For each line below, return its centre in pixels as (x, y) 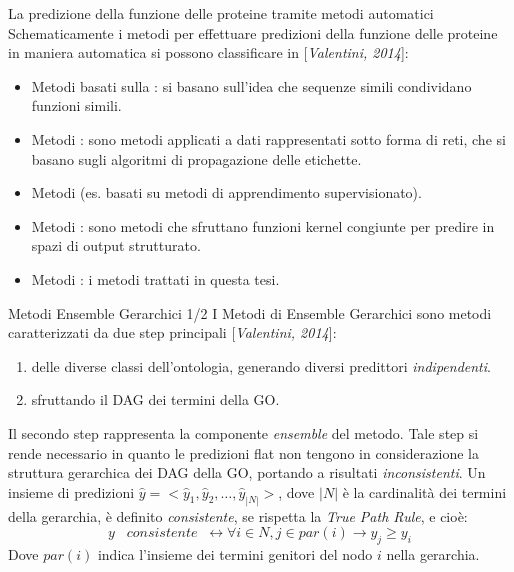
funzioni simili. (76, 105)
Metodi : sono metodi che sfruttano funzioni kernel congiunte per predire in (263, 225)
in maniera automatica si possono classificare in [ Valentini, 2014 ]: (208, 52)
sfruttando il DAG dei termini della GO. (155, 399)
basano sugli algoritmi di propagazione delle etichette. (196, 158)
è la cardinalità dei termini (424, 491)
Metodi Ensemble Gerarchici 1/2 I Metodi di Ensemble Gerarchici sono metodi (250, 312)
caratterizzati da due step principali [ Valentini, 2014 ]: (172, 332)
